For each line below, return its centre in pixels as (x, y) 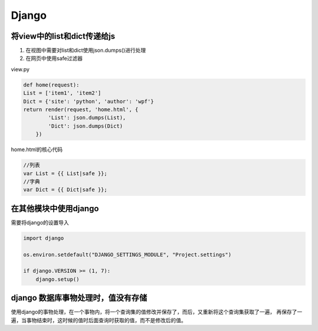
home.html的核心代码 (37, 149)
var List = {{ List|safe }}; (65, 173)
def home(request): (51, 85)
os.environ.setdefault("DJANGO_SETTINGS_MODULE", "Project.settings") (127, 255)
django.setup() (57, 279)
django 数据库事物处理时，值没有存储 (79, 298)
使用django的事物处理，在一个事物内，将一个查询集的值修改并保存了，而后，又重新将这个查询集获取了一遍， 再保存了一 (157, 312)
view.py (20, 69)
